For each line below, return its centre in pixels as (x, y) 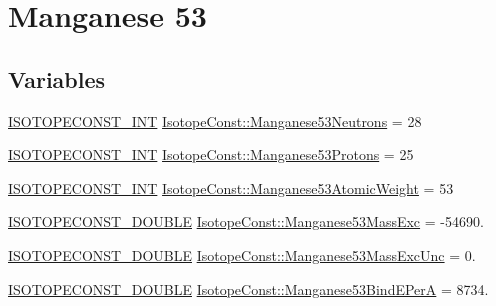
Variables (57, 78)
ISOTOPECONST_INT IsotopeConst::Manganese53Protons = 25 (211, 154)
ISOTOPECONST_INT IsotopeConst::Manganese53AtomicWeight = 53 (231, 187)
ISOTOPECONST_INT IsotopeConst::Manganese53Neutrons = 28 (215, 120)
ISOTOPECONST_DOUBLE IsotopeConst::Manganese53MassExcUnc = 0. (242, 254)
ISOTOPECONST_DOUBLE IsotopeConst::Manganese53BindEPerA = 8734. (248, 288)
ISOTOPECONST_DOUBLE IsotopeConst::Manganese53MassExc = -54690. (246, 221)
